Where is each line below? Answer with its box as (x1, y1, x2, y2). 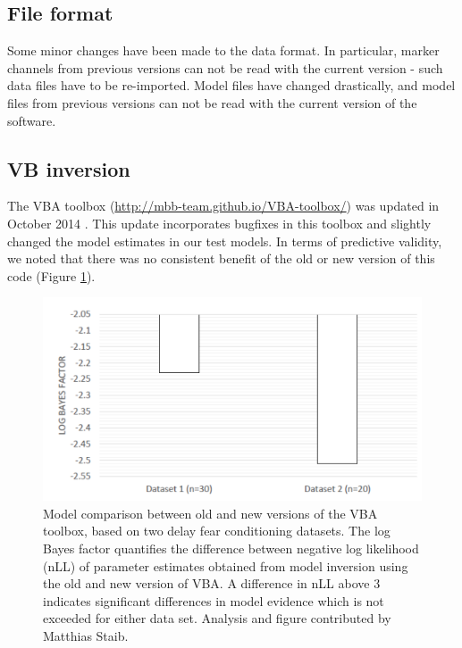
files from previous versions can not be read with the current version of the (7, 93, 417, 112)
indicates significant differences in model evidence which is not (43, 591, 384, 610)
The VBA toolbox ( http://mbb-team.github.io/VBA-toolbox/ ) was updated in (7, 196, 440, 215)
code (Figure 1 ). (7, 266, 96, 285)
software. (7, 111, 56, 129)
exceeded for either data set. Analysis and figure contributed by (43, 609, 391, 627)
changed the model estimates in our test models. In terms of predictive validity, (7, 231, 442, 250)
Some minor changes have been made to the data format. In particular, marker (7, 41, 440, 60)
